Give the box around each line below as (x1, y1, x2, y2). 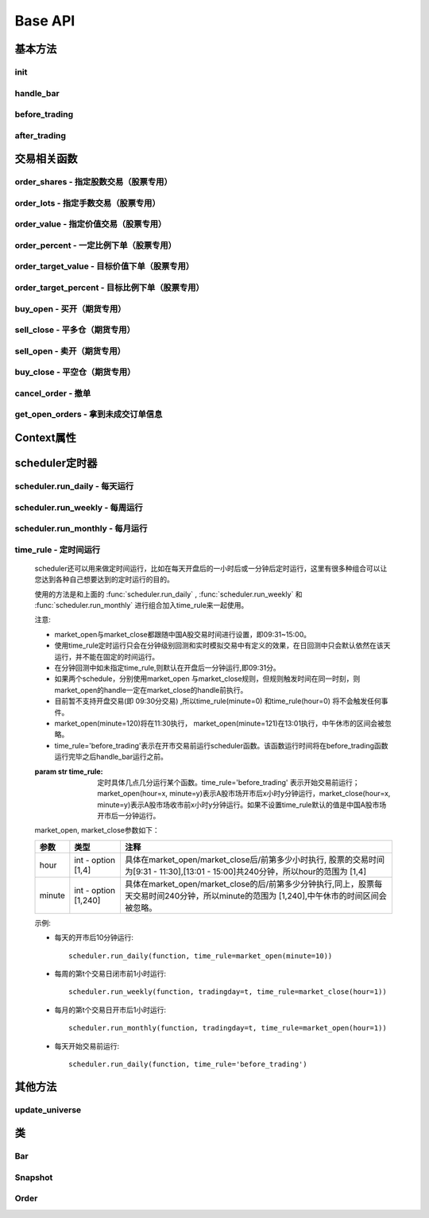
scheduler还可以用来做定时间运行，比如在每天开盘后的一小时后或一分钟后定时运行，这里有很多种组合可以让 (34, 563, 388, 573)
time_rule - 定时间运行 (14, 544, 101, 555)
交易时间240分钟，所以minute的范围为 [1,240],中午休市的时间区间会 (132, 890, 387, 901)
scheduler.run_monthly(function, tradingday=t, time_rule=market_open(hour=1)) (68, 1023, 387, 1033)
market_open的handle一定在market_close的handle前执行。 (54, 685, 248, 694)
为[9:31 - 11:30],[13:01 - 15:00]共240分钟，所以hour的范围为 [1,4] (124, 866, 367, 877)
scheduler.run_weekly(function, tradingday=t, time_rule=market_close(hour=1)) (68, 988, 387, 996)
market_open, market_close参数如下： (34, 826, 160, 835)
